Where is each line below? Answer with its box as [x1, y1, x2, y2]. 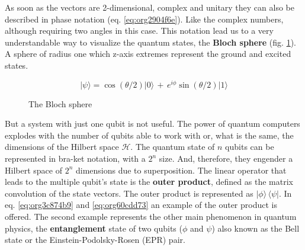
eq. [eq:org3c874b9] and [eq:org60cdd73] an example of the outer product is [5, 198, 277, 211]
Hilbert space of [5, 164, 62, 176]
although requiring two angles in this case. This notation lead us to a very [5, 24, 274, 37]
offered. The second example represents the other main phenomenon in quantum [5, 210, 297, 222]
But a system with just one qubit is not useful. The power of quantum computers [5, 117, 300, 130]
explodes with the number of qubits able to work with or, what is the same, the [5, 129, 294, 141]
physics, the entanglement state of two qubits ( [5, 222, 182, 234]
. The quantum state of [130, 140, 215, 153]
